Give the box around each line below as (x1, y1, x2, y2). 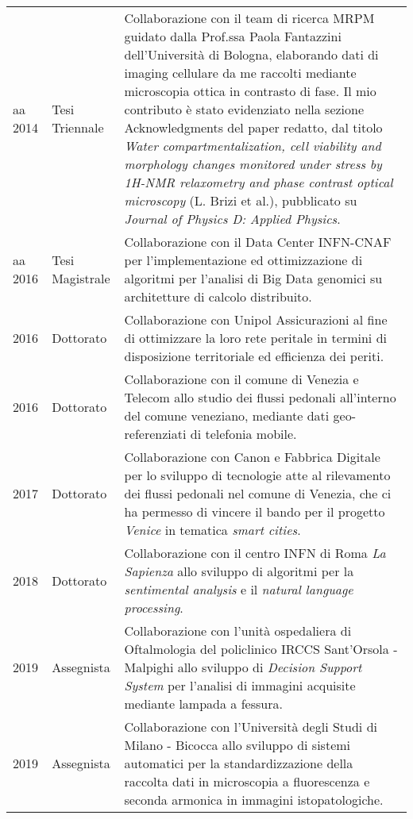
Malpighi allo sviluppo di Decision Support (124, 658, 362, 676)
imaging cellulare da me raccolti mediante (124, 63, 357, 82)
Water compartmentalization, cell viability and (124, 136, 381, 155)
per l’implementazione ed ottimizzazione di (124, 251, 363, 269)
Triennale (52, 118, 104, 136)
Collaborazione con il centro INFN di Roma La (124, 544, 386, 562)
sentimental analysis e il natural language (124, 580, 353, 598)
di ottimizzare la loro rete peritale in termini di (124, 329, 387, 347)
